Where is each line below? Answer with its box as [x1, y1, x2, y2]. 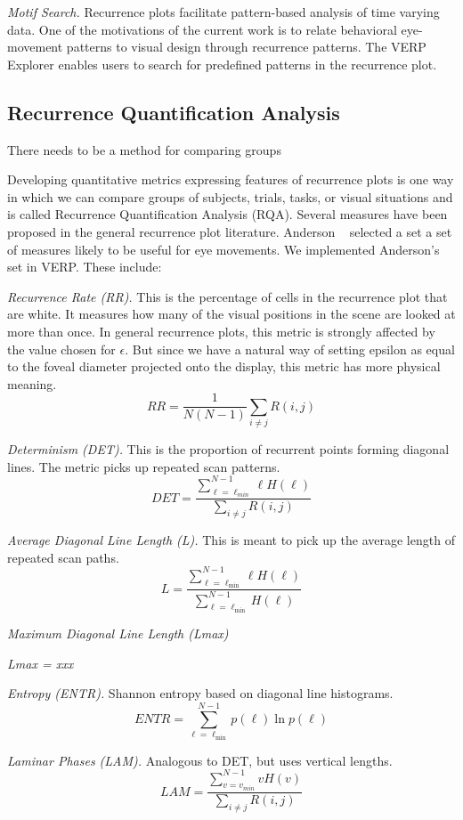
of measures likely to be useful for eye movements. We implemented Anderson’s [7, 240, 440, 258]
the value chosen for [7, 339, 116, 358]
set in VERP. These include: [7, 257, 162, 276]
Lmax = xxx [7, 654, 74, 672]
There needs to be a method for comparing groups [7, 140, 281, 158]
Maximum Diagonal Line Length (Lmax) [7, 623, 229, 642]
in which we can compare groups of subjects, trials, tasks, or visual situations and [7, 187, 453, 206]
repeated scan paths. [7, 548, 119, 566]
